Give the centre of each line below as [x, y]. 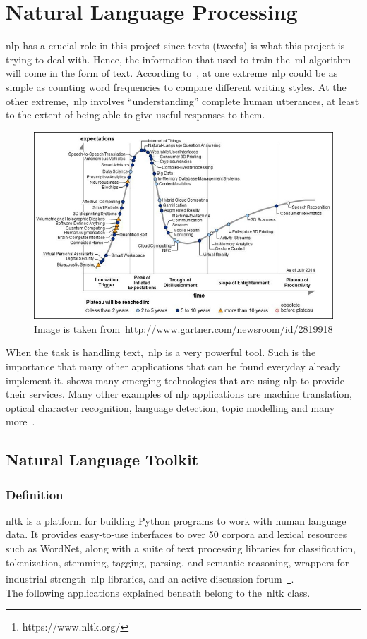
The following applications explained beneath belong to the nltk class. [158, 592]
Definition [35, 494]
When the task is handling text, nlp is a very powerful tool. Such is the [161, 352]
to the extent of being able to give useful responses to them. [136, 115]
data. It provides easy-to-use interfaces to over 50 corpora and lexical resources [176, 534]
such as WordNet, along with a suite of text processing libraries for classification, [181, 548]
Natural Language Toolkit [102, 460]
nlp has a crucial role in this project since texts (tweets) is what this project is [175, 45]
